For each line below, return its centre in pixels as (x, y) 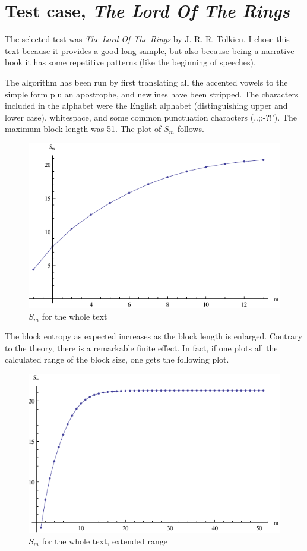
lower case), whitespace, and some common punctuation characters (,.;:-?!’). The (151, 117)
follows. (191, 129)
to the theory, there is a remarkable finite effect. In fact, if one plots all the (141, 347)
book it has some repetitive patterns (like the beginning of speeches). (130, 62)
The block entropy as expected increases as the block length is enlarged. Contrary (154, 336)
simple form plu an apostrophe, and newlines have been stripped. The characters (152, 94)
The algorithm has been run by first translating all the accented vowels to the (146, 82)
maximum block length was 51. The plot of (83, 129)
